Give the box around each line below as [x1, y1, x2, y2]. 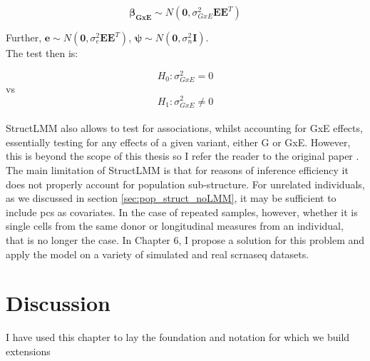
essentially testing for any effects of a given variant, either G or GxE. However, [6, 134, 351, 149]
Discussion [6, 288, 111, 317]
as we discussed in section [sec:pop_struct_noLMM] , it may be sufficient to [6, 190, 336, 205]
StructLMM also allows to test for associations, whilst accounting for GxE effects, [6, 121, 363, 136]
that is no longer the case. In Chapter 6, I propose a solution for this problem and [6, 233, 365, 247]
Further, [6, 30, 42, 44]
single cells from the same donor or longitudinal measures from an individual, [6, 218, 344, 233]
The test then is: [6, 46, 78, 60]
